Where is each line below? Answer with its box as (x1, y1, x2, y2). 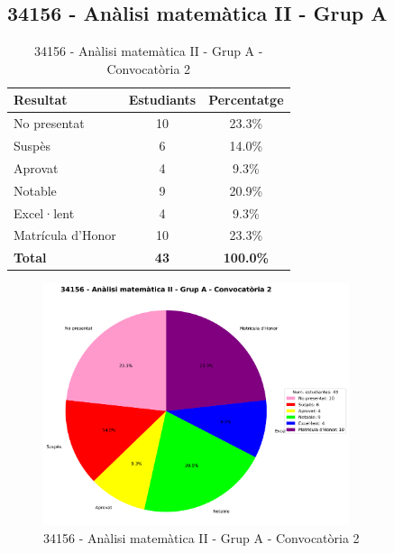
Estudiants (128, 90, 197, 109)
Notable (14, 180, 57, 199)
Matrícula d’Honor (14, 226, 116, 244)
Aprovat (14, 158, 59, 177)
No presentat (14, 114, 85, 133)
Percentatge (208, 90, 284, 109)
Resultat (14, 90, 68, 109)
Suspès (14, 136, 50, 155)
